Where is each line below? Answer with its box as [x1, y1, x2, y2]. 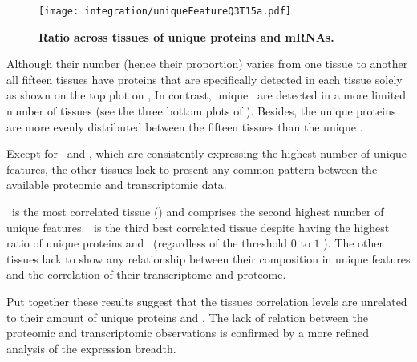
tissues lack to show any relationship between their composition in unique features [6, 250, 411, 267]
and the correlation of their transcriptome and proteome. [6, 266, 286, 283]
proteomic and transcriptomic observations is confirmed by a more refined [6, 324, 370, 341]
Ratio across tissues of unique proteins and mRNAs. [38, 28, 334, 45]
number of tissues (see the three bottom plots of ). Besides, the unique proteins [6, 103, 396, 119]
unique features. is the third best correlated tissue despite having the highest [6, 219, 390, 235]
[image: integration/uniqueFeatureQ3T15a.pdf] [38, 6, 291, 17]
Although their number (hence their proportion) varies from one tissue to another [6, 55, 408, 72]
